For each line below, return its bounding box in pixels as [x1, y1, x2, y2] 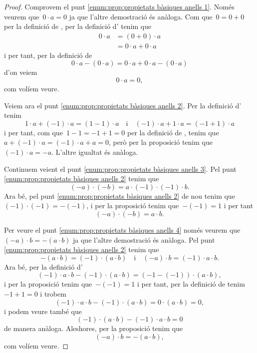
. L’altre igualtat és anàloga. [51, 147, 138, 157]
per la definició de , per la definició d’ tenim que [4, 21, 152, 31]
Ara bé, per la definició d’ [4, 261, 83, 272]
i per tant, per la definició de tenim [137, 279, 245, 289]
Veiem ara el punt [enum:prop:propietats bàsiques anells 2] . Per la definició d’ [4, 100, 242, 110]
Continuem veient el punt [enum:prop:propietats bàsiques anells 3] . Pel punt [4, 163, 237, 174]
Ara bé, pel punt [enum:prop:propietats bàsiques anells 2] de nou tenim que [4, 190, 235, 201]
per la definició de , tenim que [127, 127, 219, 137]
